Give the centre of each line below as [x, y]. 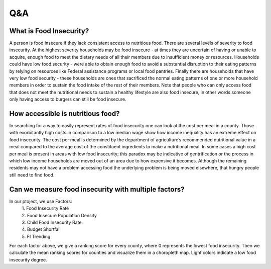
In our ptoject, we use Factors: [41, 201]
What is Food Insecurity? [49, 31]
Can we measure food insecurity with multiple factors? [97, 189]
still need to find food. [32, 175]
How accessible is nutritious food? [64, 114]
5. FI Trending [36, 236]
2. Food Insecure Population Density [59, 215]
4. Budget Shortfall [41, 229]
